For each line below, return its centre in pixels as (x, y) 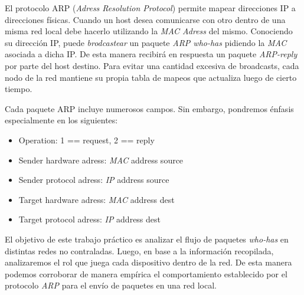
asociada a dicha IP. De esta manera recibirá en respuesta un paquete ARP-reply (151, 54)
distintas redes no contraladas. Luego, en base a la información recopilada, (139, 250)
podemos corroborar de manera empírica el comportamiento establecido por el (146, 273)
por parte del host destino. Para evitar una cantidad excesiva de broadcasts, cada (152, 65)
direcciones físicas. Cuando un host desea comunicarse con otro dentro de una (145, 19)
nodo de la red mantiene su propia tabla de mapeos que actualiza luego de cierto (151, 77)
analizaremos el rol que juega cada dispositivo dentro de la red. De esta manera (148, 262)
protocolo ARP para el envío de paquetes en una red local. (111, 285)
